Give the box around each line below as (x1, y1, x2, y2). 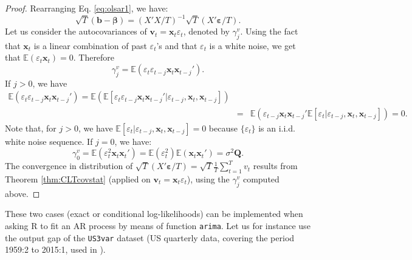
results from (253, 159, 298, 172)
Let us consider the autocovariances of (5, 25, 147, 38)
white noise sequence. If (5, 135, 93, 147)
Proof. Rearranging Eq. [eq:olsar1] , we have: (5, 2, 168, 14)
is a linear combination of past (33, 39, 147, 52)
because (208, 121, 238, 134)
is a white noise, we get (209, 39, 296, 52)
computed (242, 172, 280, 185)
